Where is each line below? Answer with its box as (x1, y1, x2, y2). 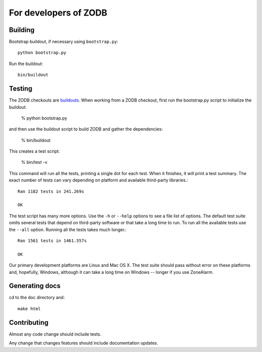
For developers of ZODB (9, 7, 108, 18)
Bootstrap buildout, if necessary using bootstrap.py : (9, 39, 118, 45)
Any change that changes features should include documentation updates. (9, 340, 159, 346)
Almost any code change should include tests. (9, 331, 101, 337)
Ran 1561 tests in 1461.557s (17, 238, 87, 243)
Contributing (9, 318, 49, 327)
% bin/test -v (21, 159, 48, 165)
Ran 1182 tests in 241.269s (17, 189, 84, 194)
